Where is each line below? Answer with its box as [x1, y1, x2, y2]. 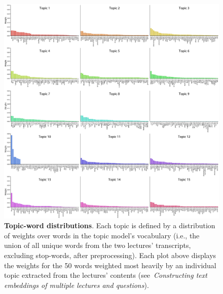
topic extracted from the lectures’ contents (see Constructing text [4, 270, 207, 280]
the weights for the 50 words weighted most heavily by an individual [4, 260, 216, 270]
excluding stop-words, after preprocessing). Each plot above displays [4, 249, 216, 260]
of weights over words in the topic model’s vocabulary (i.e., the [4, 230, 200, 240]
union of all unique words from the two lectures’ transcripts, [4, 240, 191, 250]
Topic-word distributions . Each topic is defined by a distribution [4, 220, 215, 231]
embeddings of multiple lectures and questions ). [4, 279, 149, 290]
